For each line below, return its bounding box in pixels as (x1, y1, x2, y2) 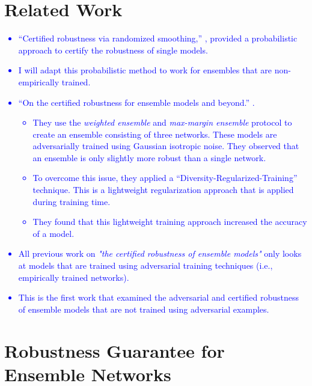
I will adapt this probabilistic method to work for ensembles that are (18, 64, 272, 76)
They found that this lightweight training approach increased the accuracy (32, 215, 307, 228)
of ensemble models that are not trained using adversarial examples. (18, 302, 269, 315)
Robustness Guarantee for (4, 338, 225, 363)
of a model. (32, 227, 75, 239)
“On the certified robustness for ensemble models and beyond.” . (18, 96, 255, 108)
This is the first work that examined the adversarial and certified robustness (18, 291, 299, 304)
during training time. (32, 195, 111, 207)
